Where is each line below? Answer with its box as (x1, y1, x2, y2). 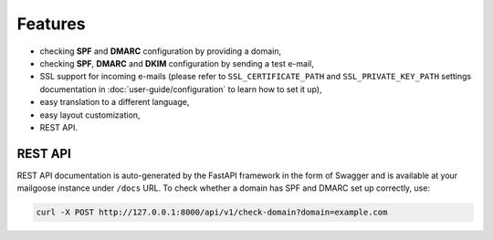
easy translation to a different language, (39, 97, 190, 108)
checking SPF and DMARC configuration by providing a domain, (39, 46, 282, 57)
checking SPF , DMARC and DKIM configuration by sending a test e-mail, (39, 57, 314, 68)
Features (16, 14, 86, 34)
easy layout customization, (39, 110, 141, 120)
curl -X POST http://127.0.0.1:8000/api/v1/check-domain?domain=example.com (36, 207, 388, 218)
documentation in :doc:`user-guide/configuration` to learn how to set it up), (39, 83, 322, 95)
